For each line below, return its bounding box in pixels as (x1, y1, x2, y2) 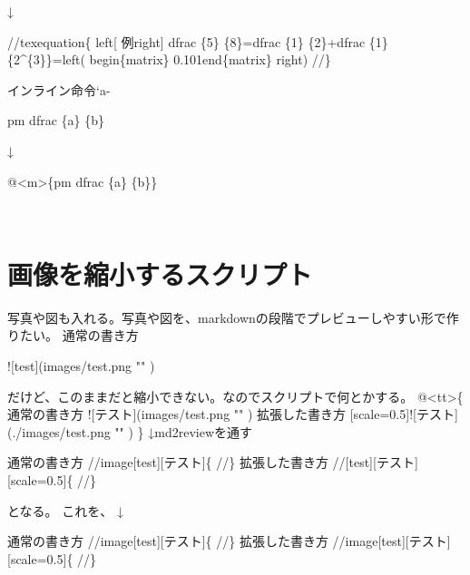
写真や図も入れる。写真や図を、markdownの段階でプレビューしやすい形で (7, 307, 446, 326)
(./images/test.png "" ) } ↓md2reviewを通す (7, 422, 253, 441)
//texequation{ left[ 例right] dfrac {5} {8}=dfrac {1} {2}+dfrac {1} (7, 32, 388, 51)
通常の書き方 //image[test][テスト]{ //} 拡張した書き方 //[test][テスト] (7, 453, 418, 472)
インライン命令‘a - (7, 80, 111, 99)
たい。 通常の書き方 (19, 326, 139, 345)
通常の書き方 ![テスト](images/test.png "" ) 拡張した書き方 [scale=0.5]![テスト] (7, 404, 458, 424)
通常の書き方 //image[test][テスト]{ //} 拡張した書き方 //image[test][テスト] (7, 531, 451, 551)
